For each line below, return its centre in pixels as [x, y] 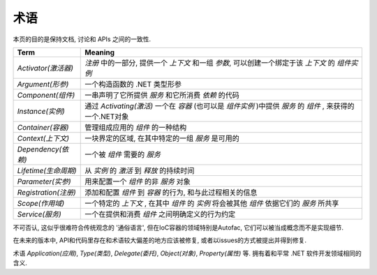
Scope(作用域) [41, 203]
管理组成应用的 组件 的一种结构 [136, 127]
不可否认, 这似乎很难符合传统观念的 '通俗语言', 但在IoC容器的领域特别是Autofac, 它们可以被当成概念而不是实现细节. [178, 228]
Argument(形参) [43, 84]
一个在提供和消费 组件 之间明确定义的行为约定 [160, 214]
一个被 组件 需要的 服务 [123, 154]
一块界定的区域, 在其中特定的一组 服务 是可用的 [162, 138]
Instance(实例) [41, 111]
